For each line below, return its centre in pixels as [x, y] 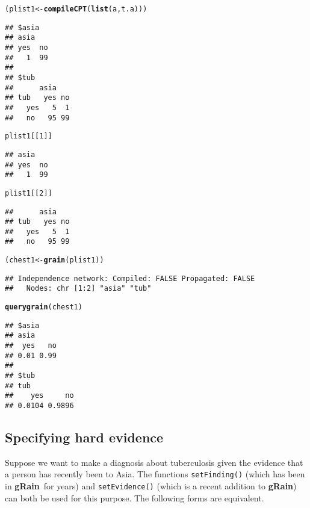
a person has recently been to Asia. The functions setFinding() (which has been [155, 474]
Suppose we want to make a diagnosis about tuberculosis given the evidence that [154, 462]
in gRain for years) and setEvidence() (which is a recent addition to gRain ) [151, 486]
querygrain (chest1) [44, 307]
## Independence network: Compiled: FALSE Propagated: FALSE [130, 278]
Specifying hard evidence [84, 437]
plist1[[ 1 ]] [29, 136]
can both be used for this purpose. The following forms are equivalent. [135, 497]
